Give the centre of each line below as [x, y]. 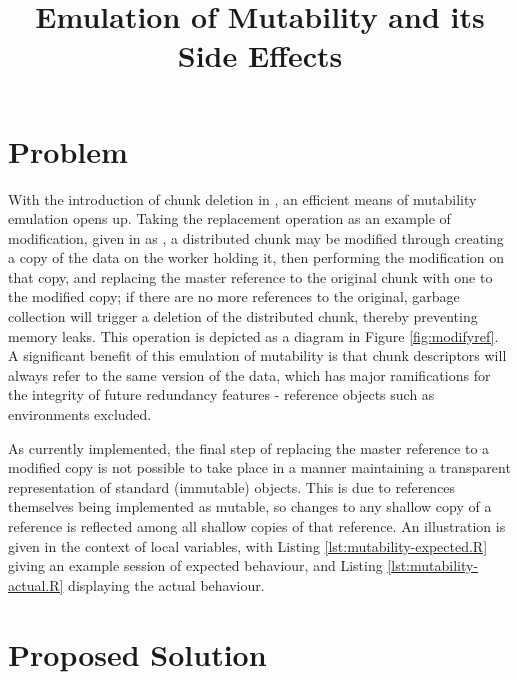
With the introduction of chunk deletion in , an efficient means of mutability [242, 198]
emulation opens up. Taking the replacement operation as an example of [229, 218]
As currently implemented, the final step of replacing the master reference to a [249, 447]
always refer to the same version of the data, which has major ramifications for [249, 374]
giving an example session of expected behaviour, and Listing [195, 565]
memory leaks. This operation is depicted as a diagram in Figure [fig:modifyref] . [253, 335]
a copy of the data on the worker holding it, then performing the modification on [256, 257]
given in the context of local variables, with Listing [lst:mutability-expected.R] [248, 545]
